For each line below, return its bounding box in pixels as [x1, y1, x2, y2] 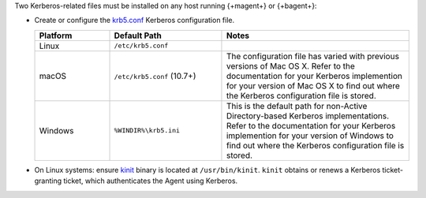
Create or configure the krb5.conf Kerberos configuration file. [34, 16, 235, 25]
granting [34, 176, 62, 185]
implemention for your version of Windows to [226, 130, 394, 141]
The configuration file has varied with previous [226, 50, 400, 62]
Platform [39, 30, 73, 41]
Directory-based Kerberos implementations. [226, 110, 390, 121]
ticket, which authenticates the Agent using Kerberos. [63, 176, 238, 185]
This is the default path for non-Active [226, 100, 368, 111]
